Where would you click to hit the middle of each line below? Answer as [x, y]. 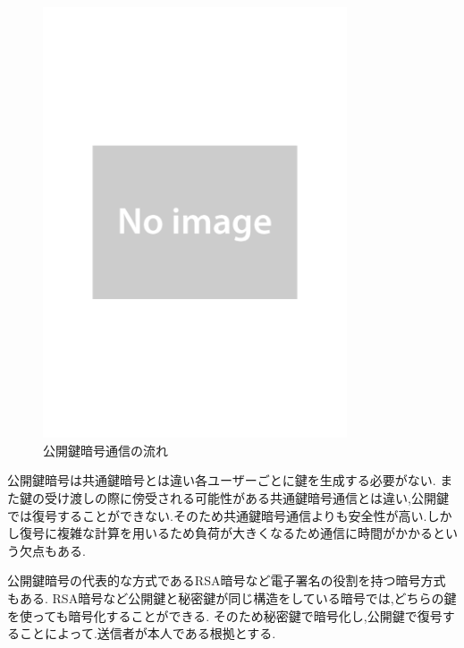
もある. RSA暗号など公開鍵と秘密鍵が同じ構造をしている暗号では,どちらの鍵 [232, 598]
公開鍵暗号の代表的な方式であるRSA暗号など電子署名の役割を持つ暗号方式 [227, 580]
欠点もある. [52, 550]
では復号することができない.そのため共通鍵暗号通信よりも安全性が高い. [217, 515]
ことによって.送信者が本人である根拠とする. [148, 633]
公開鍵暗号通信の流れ [105, 450]
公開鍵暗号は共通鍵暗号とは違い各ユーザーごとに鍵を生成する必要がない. [222, 480]
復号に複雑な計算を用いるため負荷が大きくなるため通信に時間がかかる [226, 533]
